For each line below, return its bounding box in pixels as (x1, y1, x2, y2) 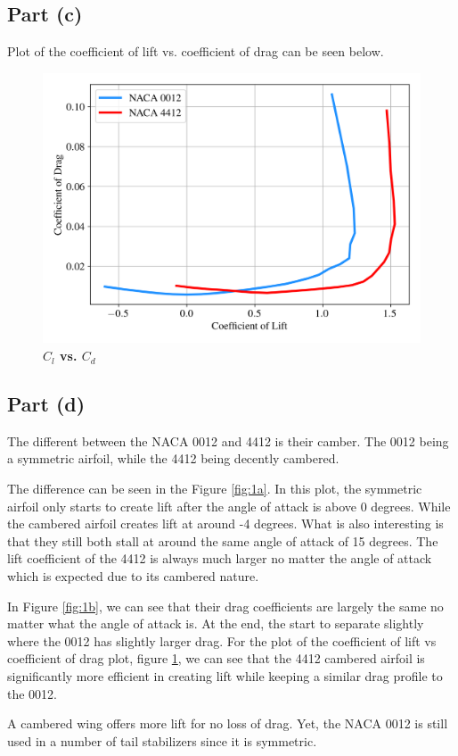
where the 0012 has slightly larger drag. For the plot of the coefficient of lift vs (7, 631, 437, 650)
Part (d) (7, 390, 86, 418)
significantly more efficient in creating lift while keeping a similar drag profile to (7, 666, 443, 685)
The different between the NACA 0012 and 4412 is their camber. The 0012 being (7, 431, 449, 450)
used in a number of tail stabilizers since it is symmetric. (7, 731, 317, 750)
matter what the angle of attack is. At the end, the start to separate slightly (7, 614, 424, 633)
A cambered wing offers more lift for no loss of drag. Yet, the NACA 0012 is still (7, 714, 448, 733)
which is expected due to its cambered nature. (7, 567, 259, 586)
